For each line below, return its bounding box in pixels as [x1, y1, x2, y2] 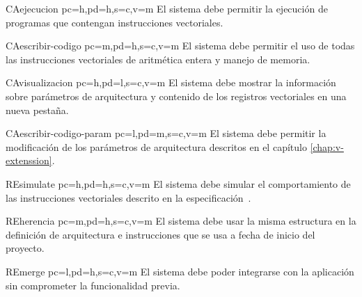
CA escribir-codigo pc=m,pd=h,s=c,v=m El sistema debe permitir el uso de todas [6, 38, 355, 53]
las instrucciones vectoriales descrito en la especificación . [6, 190, 251, 204]
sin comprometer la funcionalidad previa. [6, 278, 180, 292]
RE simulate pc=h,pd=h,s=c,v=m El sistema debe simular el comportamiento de [6, 176, 351, 191]
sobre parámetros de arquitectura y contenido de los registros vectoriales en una [6, 88, 347, 103]
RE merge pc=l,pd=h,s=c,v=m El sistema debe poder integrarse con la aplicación [6, 264, 354, 278]
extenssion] [6, 153, 52, 168]
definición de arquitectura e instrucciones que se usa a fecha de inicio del [6, 227, 315, 241]
